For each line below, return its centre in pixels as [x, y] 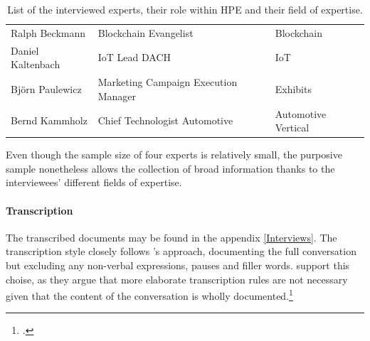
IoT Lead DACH [134, 57]
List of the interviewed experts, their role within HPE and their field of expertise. [185, 9]
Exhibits [293, 88]
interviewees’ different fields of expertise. [94, 182]
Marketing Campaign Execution [168, 82]
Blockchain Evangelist [146, 32]
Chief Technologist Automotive [165, 120]
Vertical [292, 128]
